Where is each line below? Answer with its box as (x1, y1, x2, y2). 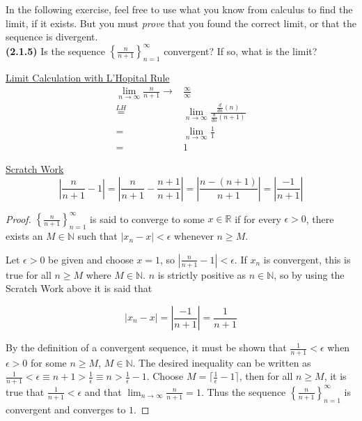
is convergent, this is (263, 252, 351, 266)
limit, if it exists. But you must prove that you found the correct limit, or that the (6, 15, 356, 30)
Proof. (6, 211, 31, 226)
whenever (174, 229, 214, 243)
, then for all (239, 369, 293, 383)
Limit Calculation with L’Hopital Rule (6, 70, 170, 85)
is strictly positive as (157, 267, 246, 282)
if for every (235, 211, 281, 226)
